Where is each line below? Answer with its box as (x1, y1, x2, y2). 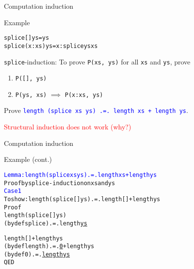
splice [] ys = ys (4, 34, 49, 42)
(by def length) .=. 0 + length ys (4, 243, 95, 250)
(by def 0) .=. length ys (4, 251, 70, 258)
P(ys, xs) (15, 91, 47, 98)
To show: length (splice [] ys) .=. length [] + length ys (4, 195, 161, 203)
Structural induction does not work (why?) (4, 122, 131, 132)
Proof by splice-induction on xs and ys (4, 179, 115, 187)
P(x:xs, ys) (65, 91, 103, 98)
